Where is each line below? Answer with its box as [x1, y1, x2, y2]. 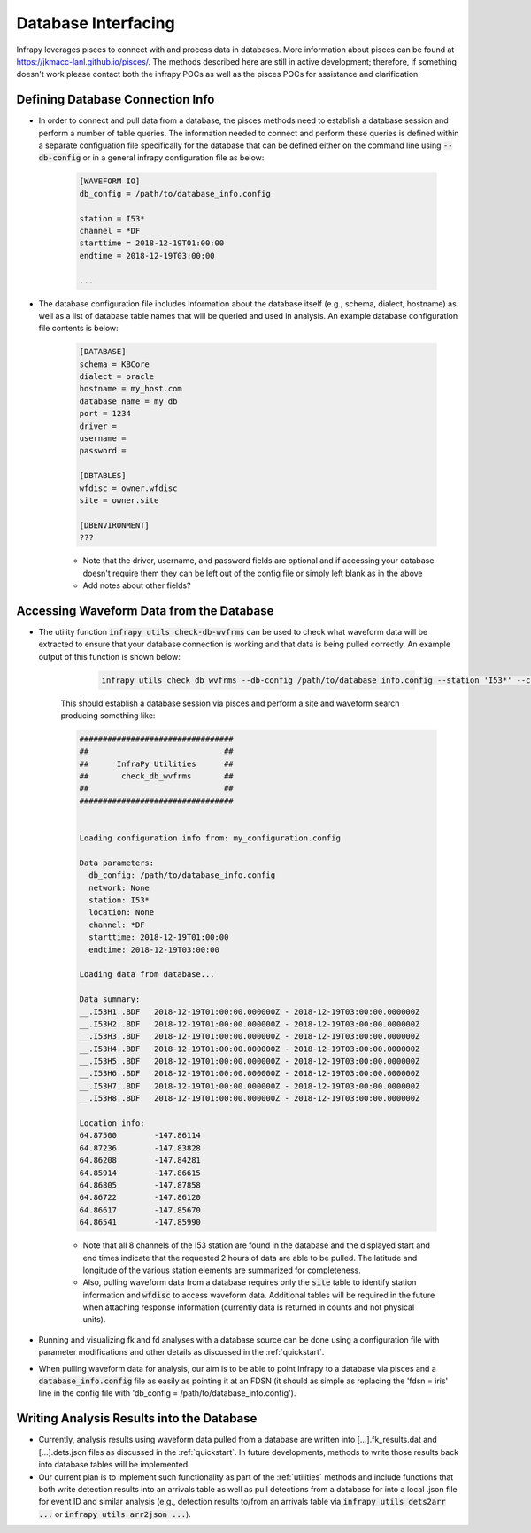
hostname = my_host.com [79, 383, 183, 394]
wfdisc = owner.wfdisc [79, 483, 178, 493]
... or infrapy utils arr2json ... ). [38, 1508, 192, 1519]
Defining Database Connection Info [16, 92, 215, 107]
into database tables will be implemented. [38, 1459, 190, 1470]
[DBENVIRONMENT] [79, 520, 150, 530]
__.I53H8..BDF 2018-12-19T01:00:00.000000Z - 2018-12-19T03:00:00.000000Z [79, 1094, 420, 1103]
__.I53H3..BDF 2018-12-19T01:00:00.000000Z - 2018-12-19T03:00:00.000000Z [79, 1032, 420, 1041]
